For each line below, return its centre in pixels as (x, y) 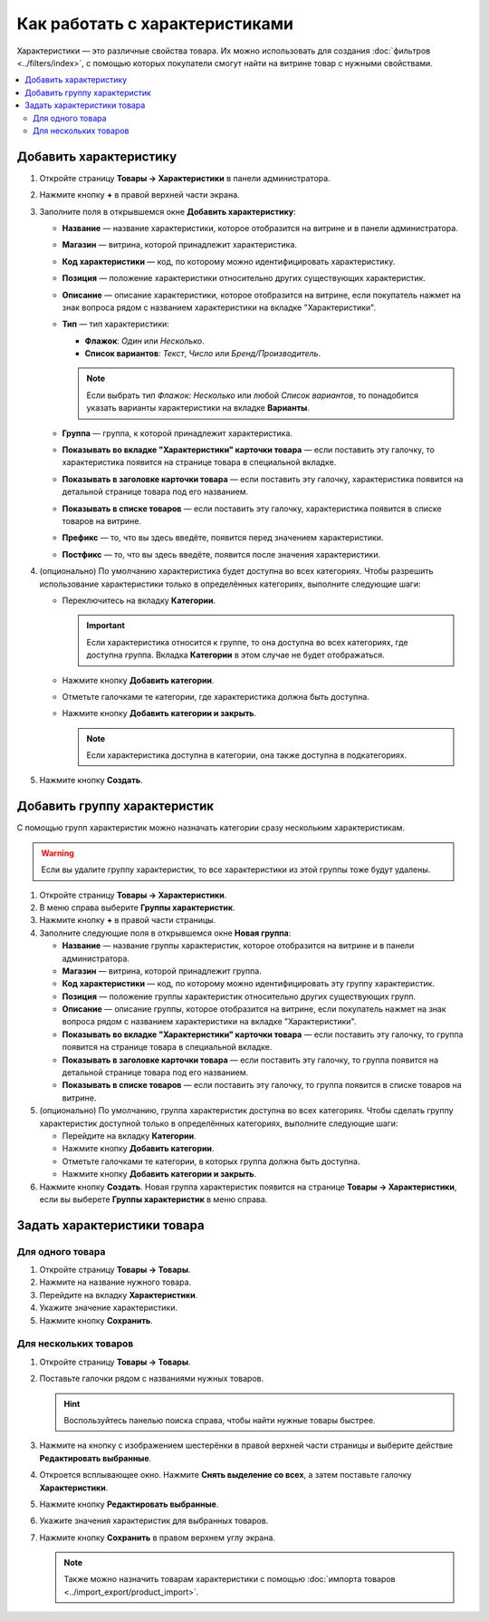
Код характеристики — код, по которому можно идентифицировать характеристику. (229, 261)
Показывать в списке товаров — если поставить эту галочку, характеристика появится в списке (252, 509)
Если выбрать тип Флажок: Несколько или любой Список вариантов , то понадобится (252, 395)
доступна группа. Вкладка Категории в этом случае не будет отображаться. (235, 655)
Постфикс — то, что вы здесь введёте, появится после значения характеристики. (221, 554)
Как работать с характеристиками (155, 24)
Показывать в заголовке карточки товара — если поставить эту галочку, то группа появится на (250, 1060)
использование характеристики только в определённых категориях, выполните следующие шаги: (230, 584)
